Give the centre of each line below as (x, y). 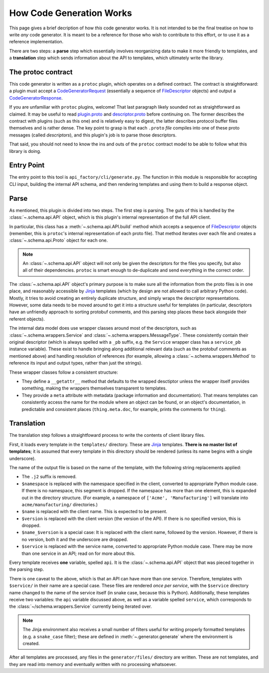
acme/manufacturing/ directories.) (60, 504)
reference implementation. (36, 42)
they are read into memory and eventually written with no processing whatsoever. (93, 664)
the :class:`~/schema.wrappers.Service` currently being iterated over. (80, 606)
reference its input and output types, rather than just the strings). (76, 363)
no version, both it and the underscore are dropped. (75, 539)
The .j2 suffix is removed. (49, 477)
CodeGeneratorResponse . (36, 98)
